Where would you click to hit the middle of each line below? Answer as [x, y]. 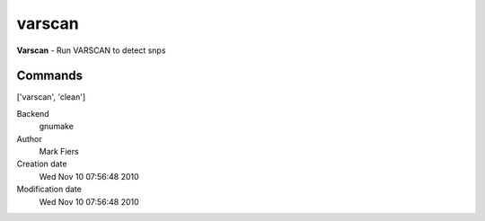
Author [29, 138]
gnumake [56, 127]
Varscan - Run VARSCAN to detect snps [91, 50]
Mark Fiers [59, 152]
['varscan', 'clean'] [51, 97]
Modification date [49, 190]
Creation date [42, 164]
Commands [50, 76]
